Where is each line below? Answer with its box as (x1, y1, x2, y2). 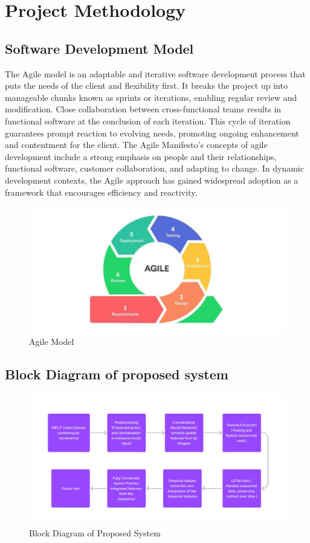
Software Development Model (5, 39, 194, 57)
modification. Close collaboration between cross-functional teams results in (5, 103, 282, 115)
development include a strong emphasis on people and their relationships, (5, 150, 277, 162)
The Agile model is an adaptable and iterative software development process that (5, 67, 306, 80)
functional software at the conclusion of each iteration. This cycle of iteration (5, 114, 291, 127)
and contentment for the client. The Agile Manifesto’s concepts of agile (5, 138, 268, 151)
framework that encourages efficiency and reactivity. (5, 185, 198, 198)
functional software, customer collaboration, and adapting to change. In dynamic (5, 162, 304, 175)
